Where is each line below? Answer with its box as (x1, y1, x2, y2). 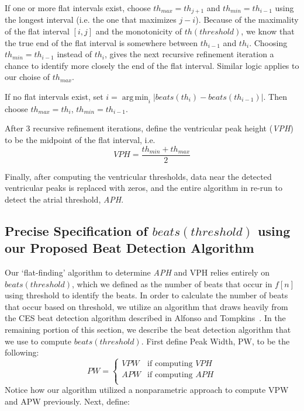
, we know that (241, 25, 295, 37)
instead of (57, 48, 92, 60)
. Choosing (249, 36, 288, 48)
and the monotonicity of (95, 25, 182, 37)
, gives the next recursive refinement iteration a (104, 48, 274, 60)
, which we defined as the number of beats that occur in (71, 277, 272, 290)
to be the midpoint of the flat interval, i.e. (5, 134, 156, 145)
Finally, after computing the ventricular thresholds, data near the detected (5, 170, 272, 182)
